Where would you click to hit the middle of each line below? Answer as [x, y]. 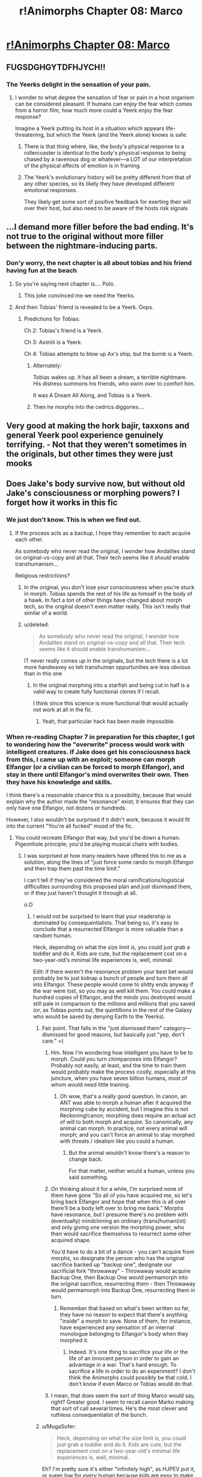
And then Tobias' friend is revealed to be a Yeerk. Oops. [84, 307]
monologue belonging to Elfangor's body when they [124, 1334]
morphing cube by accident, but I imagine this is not [124, 1109]
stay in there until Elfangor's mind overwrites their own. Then [98, 774]
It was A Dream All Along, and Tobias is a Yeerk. [92, 395]
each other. [29, 539]
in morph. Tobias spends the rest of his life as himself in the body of [108, 593]
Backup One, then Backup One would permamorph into [119, 1277]
